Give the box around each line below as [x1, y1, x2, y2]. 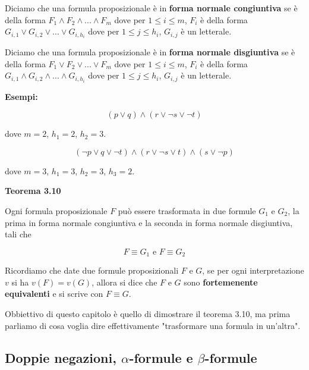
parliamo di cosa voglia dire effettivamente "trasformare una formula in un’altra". [5, 319, 301, 331]
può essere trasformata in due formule [118, 204, 256, 217]
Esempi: [5, 90, 38, 102]
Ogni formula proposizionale [5, 204, 108, 217]
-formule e [129, 348, 193, 366]
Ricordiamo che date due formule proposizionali [5, 264, 179, 277]
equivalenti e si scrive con [5, 287, 103, 300]
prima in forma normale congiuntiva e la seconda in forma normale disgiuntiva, [5, 216, 293, 228]
